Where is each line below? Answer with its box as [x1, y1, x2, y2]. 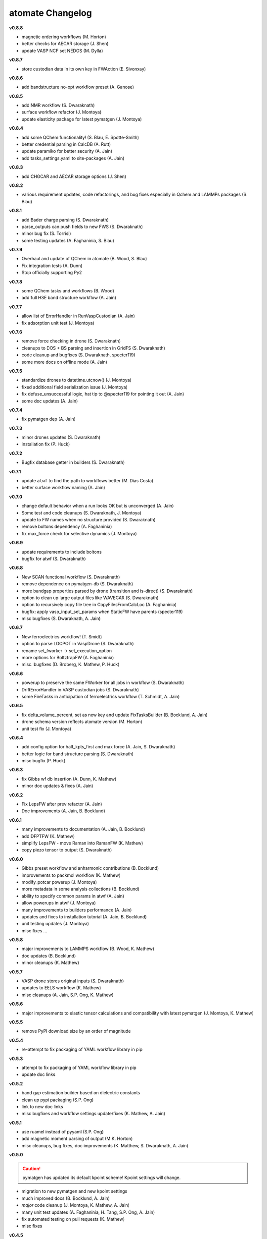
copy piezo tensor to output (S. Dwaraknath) [21, 847, 112, 853]
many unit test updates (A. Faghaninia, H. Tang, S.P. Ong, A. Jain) [21, 1209, 155, 1215]
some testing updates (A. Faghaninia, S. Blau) [21, 237, 115, 243]
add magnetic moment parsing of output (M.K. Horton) [21, 1135, 133, 1142]
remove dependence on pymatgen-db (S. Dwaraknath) [21, 581, 133, 587]
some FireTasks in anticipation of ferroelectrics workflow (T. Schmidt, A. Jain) [21, 693, 180, 699]
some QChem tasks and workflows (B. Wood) [21, 288, 115, 294]
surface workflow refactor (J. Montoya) [21, 109, 102, 115]
